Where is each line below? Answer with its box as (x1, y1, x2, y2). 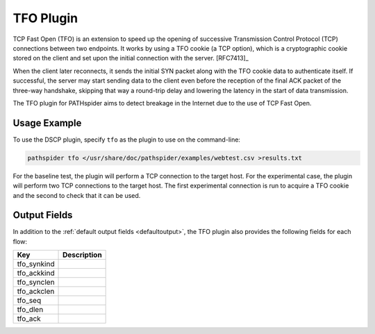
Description (62, 250, 102, 260)
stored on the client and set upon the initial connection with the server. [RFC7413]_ (12, 54, 249, 62)
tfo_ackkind (17, 268, 55, 278)
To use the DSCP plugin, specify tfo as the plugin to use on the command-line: (12, 135, 241, 144)
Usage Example (12, 117, 82, 128)
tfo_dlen (17, 305, 44, 315)
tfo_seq (17, 296, 42, 306)
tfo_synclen (17, 278, 55, 287)
